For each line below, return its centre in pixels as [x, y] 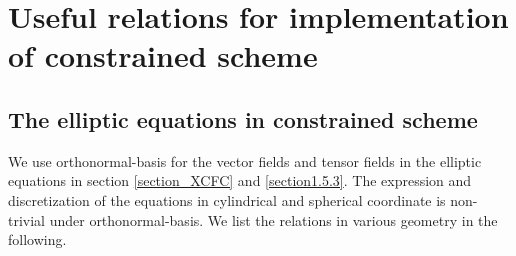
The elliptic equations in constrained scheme [243, 118]
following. [37, 239]
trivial [27, 219]
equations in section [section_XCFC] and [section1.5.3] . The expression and [240, 180]
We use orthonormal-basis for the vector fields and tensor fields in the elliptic [245, 160]
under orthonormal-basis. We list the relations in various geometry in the [273, 219]
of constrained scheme [163, 55]
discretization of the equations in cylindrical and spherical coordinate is [227, 199]
